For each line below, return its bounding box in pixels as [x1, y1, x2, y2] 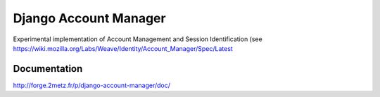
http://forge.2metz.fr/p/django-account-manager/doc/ [13, 81, 170, 89]
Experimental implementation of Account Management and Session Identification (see [13, 35, 263, 43]
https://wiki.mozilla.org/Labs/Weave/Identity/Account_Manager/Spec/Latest [13, 44, 234, 52]
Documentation [13, 63, 83, 75]
